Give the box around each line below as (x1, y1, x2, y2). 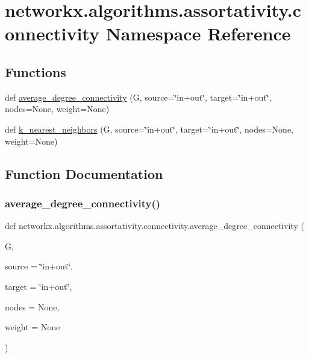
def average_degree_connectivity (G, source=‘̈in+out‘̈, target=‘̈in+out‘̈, (5, 90, 272, 103)
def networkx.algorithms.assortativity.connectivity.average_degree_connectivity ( (5, 219, 305, 232)
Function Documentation (5, 164, 163, 183)
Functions (5, 62, 66, 81)
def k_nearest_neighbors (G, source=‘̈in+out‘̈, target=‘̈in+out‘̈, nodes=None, (5, 122, 293, 135)
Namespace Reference (105, 21, 291, 46)
